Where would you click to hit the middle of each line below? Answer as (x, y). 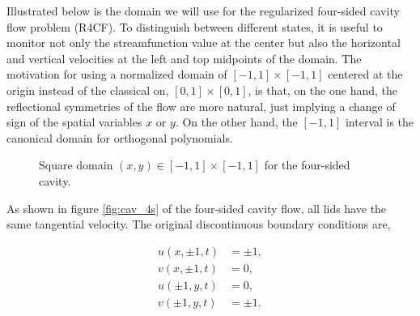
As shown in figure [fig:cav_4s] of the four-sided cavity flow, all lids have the (197, 208)
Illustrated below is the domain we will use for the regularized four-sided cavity (203, 11)
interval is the (380, 122)
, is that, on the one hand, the (322, 90)
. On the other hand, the (236, 122)
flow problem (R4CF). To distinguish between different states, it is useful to (195, 26)
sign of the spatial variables (74, 122)
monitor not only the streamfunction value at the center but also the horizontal (204, 43)
